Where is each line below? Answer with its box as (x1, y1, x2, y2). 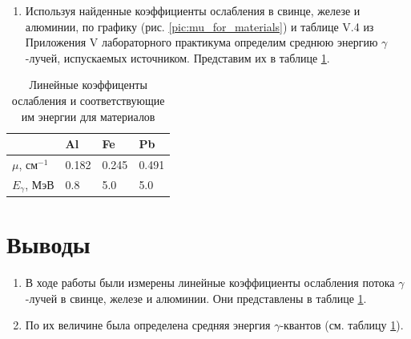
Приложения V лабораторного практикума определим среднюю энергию (25, 34, 378, 50)
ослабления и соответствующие (11, 91, 165, 108)
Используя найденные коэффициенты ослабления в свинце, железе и (25, 2, 361, 18)
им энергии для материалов (21, 107, 155, 124)
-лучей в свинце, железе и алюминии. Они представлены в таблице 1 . (25, 289, 367, 306)
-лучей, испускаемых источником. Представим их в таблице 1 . (25, 49, 330, 66)
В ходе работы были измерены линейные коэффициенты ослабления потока (25, 273, 395, 290)
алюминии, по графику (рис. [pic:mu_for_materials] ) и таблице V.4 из (25, 18, 374, 34)
